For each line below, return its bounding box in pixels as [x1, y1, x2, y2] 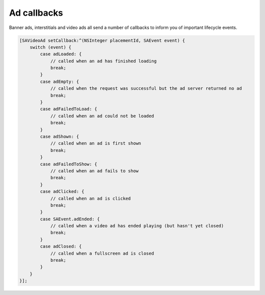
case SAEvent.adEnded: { [40, 216, 100, 222]
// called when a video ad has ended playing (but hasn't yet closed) [50, 223, 224, 229]
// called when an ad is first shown [50, 140, 141, 146]
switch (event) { [29, 44, 72, 50]
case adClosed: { [40, 243, 82, 249]
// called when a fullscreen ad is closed [50, 250, 154, 256]
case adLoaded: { [40, 52, 82, 57]
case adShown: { [40, 134, 79, 139]
